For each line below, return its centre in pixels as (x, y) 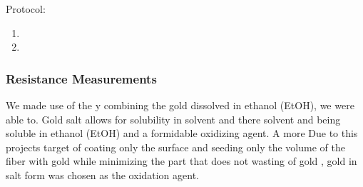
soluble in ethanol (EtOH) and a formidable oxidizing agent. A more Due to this (182, 133)
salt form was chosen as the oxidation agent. (102, 175)
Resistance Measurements (81, 78)
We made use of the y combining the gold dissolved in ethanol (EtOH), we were (180, 105)
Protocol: (26, 9)
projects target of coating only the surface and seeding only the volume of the (175, 147)
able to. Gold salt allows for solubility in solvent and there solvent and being (173, 119)
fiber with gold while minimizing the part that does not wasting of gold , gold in (181, 161)
